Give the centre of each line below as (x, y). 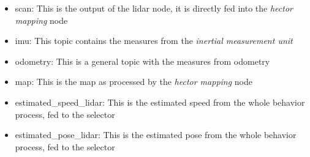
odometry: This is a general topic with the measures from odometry (142, 61)
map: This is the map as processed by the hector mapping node (134, 82)
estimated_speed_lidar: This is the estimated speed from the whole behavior (160, 102)
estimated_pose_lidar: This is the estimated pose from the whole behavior (156, 135)
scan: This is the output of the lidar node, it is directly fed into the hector (154, 8)
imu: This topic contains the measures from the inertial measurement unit (154, 41)
